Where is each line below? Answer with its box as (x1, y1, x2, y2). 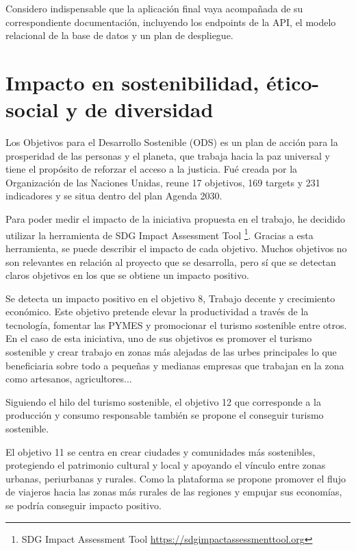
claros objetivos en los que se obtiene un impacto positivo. (5, 268, 249, 282)
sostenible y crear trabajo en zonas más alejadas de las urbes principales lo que (5, 345, 337, 359)
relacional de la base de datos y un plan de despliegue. (5, 28, 233, 42)
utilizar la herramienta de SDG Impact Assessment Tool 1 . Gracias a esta (5, 225, 314, 242)
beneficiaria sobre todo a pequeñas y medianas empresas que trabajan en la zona (5, 358, 344, 372)
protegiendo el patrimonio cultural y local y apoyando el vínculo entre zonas (5, 458, 326, 472)
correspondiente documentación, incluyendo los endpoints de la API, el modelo (5, 14, 336, 29)
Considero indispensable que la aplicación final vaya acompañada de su (5, 1, 303, 15)
